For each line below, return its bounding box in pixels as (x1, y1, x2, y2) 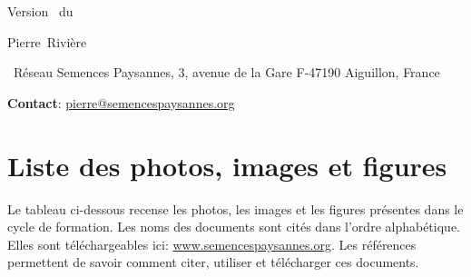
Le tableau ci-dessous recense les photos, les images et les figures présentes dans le (7, 199, 464, 218)
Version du (7, 2, 74, 20)
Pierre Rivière (7, 32, 87, 51)
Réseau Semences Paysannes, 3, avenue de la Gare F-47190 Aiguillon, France (13, 63, 440, 82)
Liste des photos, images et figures (7, 146, 447, 183)
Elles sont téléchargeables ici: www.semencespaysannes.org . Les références (7, 234, 417, 253)
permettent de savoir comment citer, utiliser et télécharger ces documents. (7, 252, 419, 272)
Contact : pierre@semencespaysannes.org (7, 93, 235, 112)
